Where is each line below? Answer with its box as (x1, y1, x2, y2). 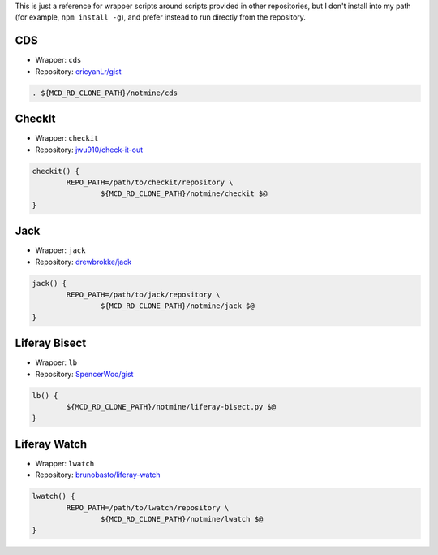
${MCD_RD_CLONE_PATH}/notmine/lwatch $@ (100, 514, 264, 524)
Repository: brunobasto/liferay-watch (35, 470, 161, 479)
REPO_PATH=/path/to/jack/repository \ (66, 289, 221, 299)
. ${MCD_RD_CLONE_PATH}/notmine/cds (32, 88, 178, 98)
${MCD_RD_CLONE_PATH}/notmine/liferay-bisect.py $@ (66, 402, 277, 412)
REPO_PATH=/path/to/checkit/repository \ (66, 177, 234, 187)
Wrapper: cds (35, 55, 82, 65)
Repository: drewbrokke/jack (35, 257, 132, 267)
